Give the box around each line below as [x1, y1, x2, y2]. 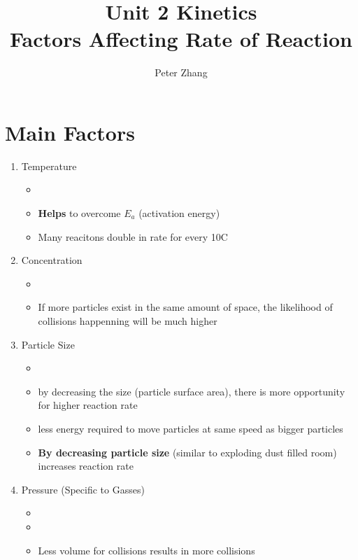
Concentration [21, 253, 83, 267]
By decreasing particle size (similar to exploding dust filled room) [38, 444, 337, 459]
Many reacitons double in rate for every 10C [38, 229, 228, 244]
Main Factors [5, 118, 135, 146]
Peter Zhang [155, 65, 208, 80]
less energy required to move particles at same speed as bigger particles [38, 421, 343, 435]
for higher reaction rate [38, 398, 138, 412]
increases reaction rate [38, 458, 134, 473]
